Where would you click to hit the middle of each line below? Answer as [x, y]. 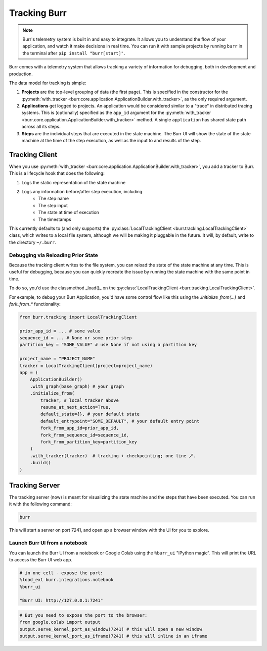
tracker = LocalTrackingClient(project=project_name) [86, 366]
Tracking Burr [38, 13]
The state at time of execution [69, 213]
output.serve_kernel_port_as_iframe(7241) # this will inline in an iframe [113, 636]
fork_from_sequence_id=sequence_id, [85, 435]
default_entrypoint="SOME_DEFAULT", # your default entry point [120, 421]
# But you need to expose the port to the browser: [84, 615]
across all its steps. [41, 127]
